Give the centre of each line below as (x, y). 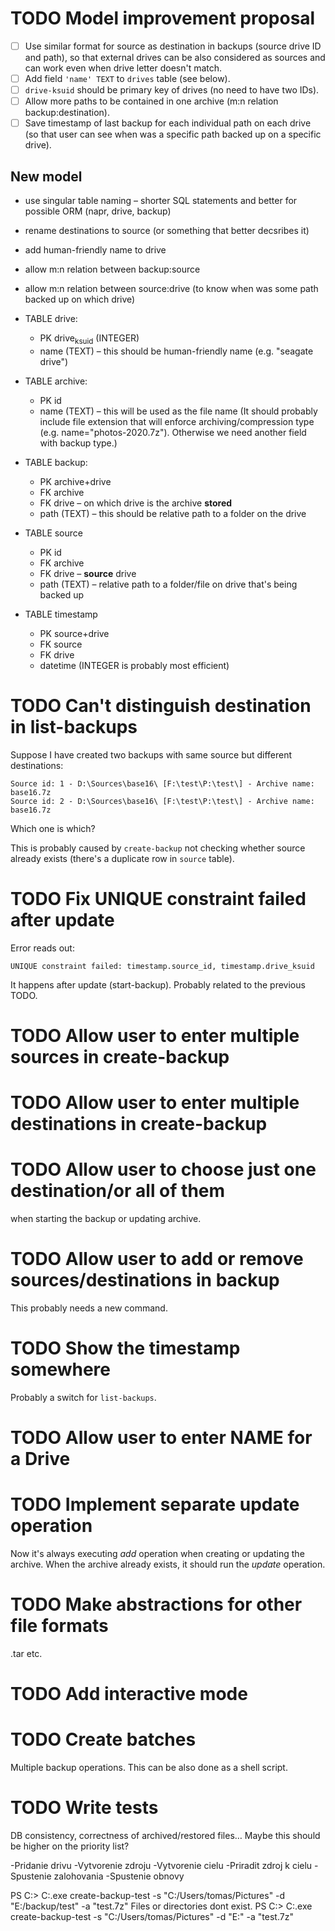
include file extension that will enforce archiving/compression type (177, 421)
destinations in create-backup (139, 1124)
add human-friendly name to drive (95, 250)
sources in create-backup (120, 1056)
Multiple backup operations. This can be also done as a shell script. (149, 1768)
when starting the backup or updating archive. (106, 1219)
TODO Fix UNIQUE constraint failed (158, 898)
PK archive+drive (75, 481)
